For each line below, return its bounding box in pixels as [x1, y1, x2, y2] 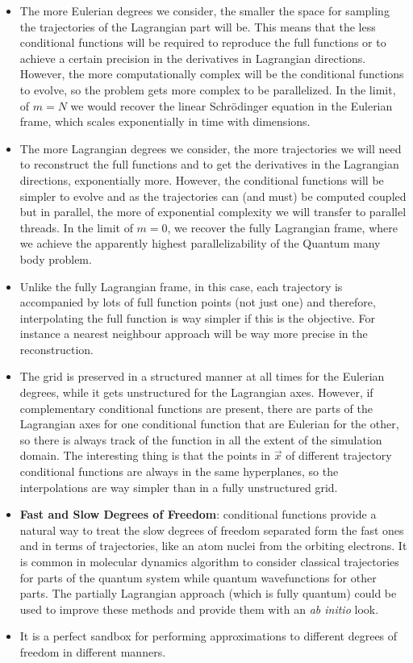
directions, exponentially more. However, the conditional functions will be [19, 171, 384, 188]
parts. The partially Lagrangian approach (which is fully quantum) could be [19, 585, 397, 602]
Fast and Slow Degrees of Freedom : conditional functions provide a [19, 506, 377, 523]
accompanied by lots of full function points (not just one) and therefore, [19, 294, 376, 311]
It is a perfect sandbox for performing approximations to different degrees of [19, 628, 398, 644]
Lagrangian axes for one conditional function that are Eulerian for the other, [19, 415, 399, 432]
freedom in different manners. [19, 643, 166, 660]
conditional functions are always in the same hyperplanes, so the [19, 463, 339, 480]
